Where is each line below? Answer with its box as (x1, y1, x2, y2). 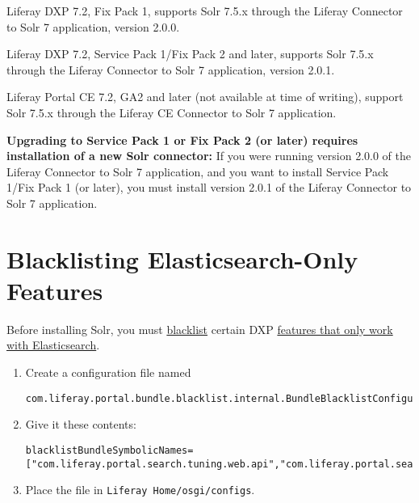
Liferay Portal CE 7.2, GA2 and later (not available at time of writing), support (6, 88, 404, 105)
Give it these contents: (25, 416, 136, 433)
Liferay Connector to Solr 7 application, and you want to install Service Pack (6, 163, 389, 180)
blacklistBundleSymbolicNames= (25, 444, 194, 456)
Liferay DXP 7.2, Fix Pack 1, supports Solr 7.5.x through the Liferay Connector (6, 2, 403, 19)
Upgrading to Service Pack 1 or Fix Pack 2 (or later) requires (6, 131, 358, 148)
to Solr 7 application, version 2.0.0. (6, 18, 180, 35)
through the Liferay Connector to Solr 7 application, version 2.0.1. (6, 61, 335, 78)
